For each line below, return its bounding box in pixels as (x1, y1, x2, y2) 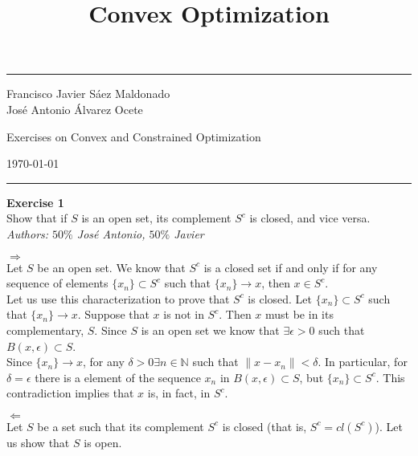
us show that (6, 434, 70, 450)
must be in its (265, 306, 334, 323)
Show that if (6, 210, 68, 226)
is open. (84, 434, 122, 450)
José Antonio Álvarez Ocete (6, 100, 143, 117)
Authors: (6, 225, 49, 242)
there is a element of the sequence (35, 368, 201, 385)
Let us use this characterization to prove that (6, 290, 230, 307)
